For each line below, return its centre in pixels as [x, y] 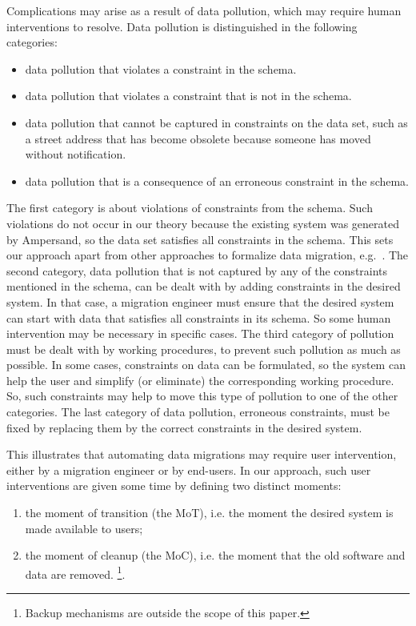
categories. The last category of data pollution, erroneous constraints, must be [198, 412]
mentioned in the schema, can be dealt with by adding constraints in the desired [204, 286]
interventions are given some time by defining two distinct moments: [174, 486]
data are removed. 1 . [75, 572]
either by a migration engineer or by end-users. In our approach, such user [189, 469]
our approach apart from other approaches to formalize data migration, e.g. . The [208, 255]
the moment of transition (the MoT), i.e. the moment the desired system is [209, 513]
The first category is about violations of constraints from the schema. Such [190, 208]
